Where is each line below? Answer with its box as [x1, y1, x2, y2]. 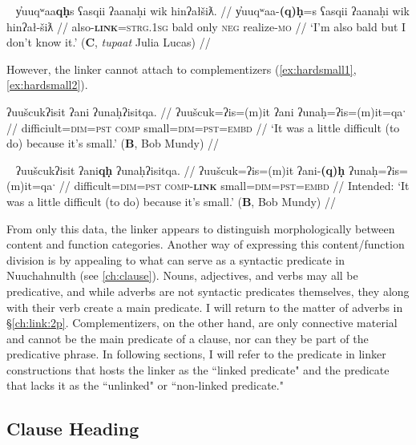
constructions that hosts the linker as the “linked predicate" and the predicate [6, 361, 390, 378]
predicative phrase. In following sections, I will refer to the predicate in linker [6, 346, 386, 362]
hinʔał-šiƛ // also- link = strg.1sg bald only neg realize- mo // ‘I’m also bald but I [6, 18, 406, 34]
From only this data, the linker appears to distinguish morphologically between [6, 220, 395, 237]
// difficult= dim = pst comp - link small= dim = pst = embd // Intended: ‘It [59, 177, 410, 194]
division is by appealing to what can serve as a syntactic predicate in [6, 251, 345, 268]
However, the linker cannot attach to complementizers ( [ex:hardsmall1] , [6, 60, 357, 77]
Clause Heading [6, 416, 139, 441]
